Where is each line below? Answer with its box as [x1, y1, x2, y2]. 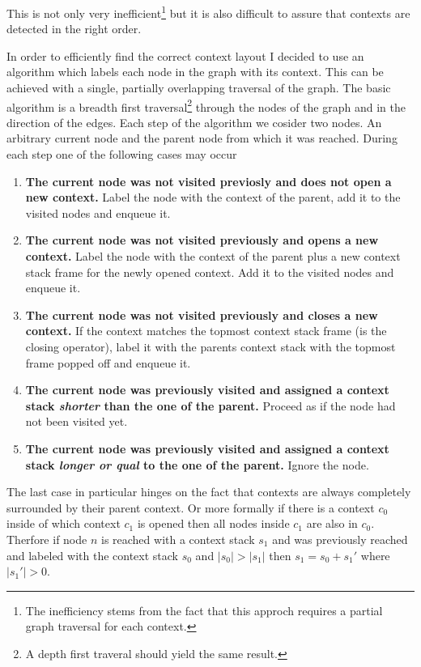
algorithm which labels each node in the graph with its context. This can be [6, 63, 384, 80]
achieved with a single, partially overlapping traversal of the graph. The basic [6, 79, 391, 96]
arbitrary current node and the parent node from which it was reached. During [6, 130, 398, 147]
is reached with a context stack [100, 530, 255, 547]
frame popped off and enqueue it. [25, 354, 191, 371]
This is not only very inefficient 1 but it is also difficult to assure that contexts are [6, 2, 410, 21]
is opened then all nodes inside [137, 515, 290, 532]
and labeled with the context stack [6, 546, 179, 563]
